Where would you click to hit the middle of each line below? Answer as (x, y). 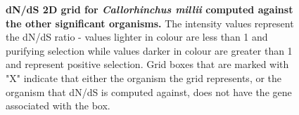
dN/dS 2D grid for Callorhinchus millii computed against (149, 9)
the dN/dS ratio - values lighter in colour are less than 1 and (137, 37)
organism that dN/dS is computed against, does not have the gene (149, 92)
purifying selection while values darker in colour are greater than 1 (149, 50)
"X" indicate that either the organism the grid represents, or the (144, 77)
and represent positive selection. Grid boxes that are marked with (147, 64)
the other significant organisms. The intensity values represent (150, 23)
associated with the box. (58, 106)
